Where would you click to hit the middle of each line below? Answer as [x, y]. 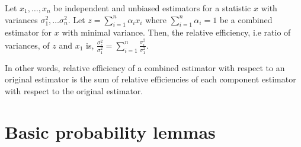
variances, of [27, 45]
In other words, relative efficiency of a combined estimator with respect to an [145, 67]
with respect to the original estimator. [74, 90]
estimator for [28, 32]
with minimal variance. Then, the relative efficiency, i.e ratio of [176, 32]
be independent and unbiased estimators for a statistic [152, 8]
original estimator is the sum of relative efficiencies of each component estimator [150, 79]
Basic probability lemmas [110, 131]
